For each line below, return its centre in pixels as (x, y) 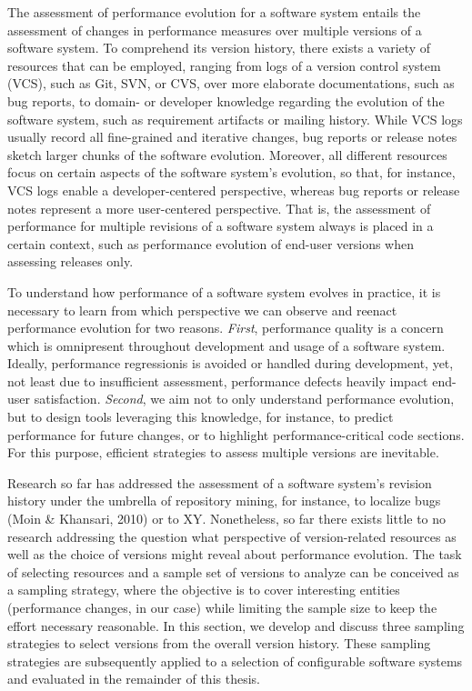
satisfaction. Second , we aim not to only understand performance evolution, (244, 399)
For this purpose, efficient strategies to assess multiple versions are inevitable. (223, 452)
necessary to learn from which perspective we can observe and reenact (202, 310)
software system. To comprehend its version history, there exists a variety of (219, 48)
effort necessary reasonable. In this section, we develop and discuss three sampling (236, 625)
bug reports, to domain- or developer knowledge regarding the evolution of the (226, 100)
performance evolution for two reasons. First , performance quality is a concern (226, 328)
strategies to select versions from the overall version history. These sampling (219, 643)
